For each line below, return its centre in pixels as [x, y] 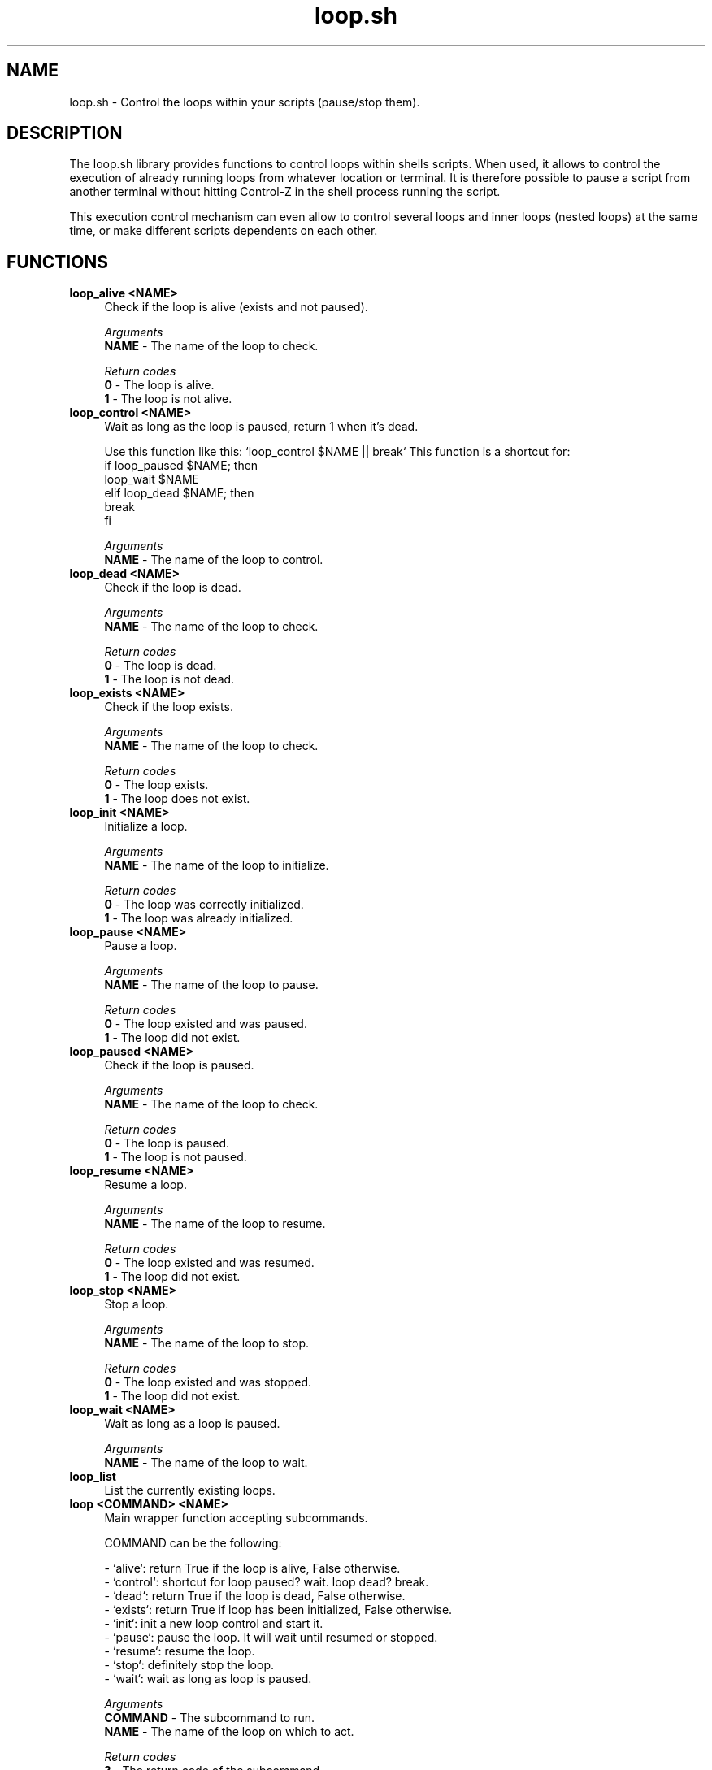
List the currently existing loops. [190, 1490]
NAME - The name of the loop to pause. [211, 985]
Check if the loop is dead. [173, 588]
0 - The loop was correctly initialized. [204, 905]
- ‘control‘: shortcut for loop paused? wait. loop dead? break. [267, 1582]
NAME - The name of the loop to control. [214, 560]
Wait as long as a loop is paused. [192, 1424]
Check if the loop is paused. [179, 1065]
